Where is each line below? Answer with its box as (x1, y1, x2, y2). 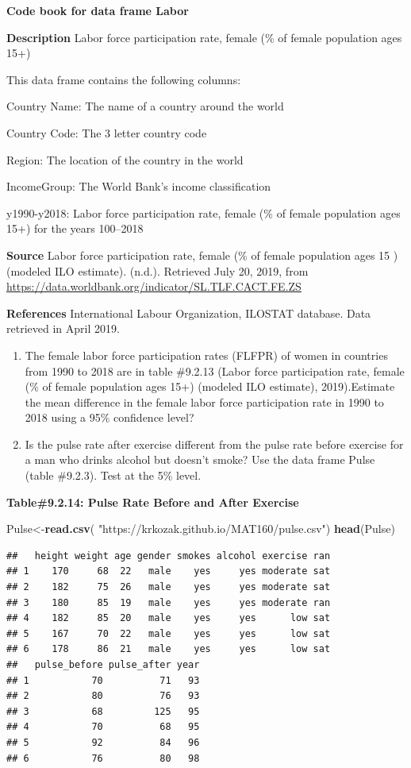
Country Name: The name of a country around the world (6, 98, 284, 114)
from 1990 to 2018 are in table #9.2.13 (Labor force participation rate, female (25, 362, 405, 379)
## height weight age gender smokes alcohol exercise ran (6, 550, 331, 562)
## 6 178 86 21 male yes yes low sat (6, 643, 331, 655)
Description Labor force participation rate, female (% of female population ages (6, 29, 402, 45)
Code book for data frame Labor (6, 2, 189, 18)
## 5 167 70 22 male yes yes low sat (6, 627, 331, 639)
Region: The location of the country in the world (6, 151, 244, 168)
